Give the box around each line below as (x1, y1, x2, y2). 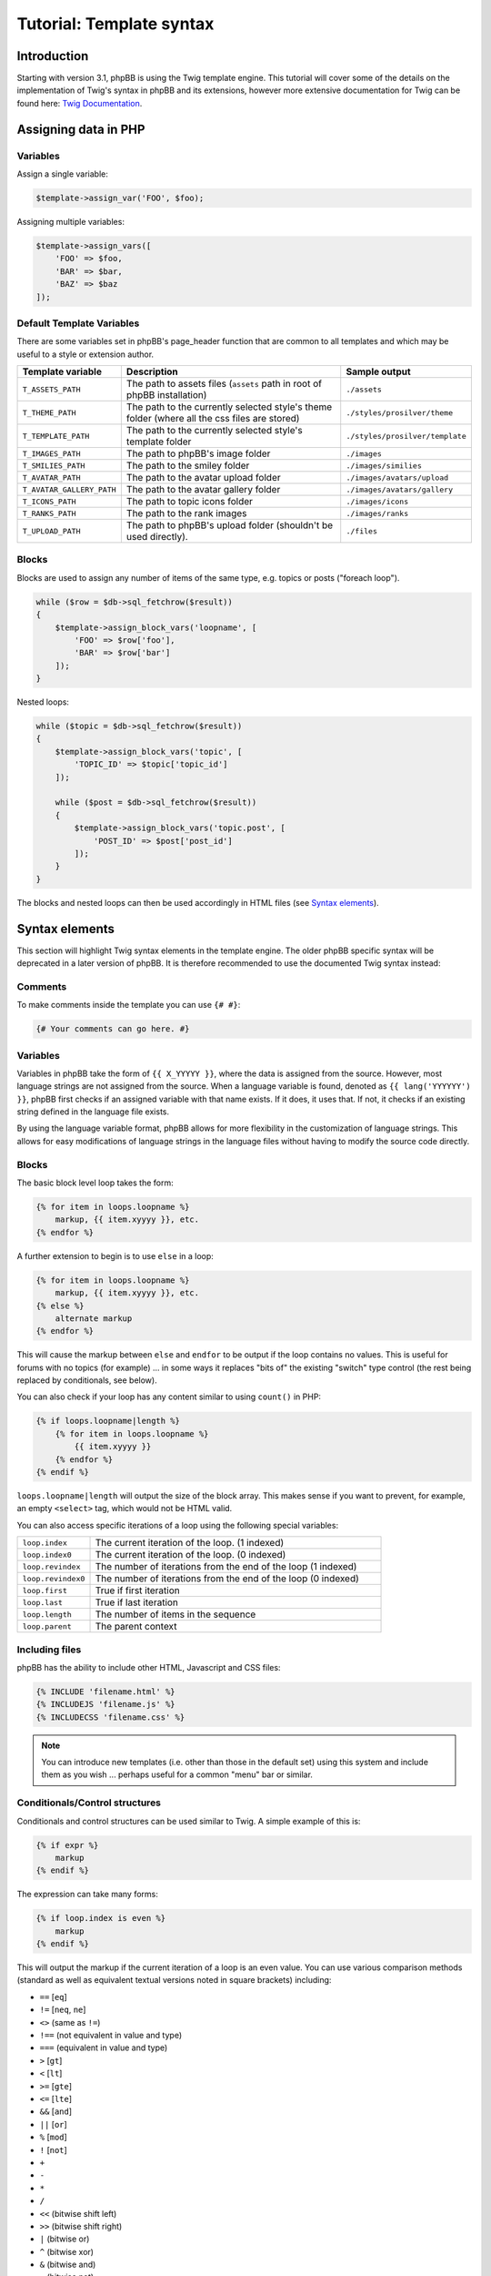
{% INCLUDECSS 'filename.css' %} (35, 1712, 185, 1722)
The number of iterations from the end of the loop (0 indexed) (95, 1572, 359, 1585)
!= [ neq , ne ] (39, 2004, 86, 2016)
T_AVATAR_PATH (22, 472, 81, 483)
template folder (125, 435, 192, 448)
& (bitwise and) (39, 2259, 96, 2271)
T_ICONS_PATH (22, 496, 76, 506)
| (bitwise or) (39, 2233, 90, 2244)
